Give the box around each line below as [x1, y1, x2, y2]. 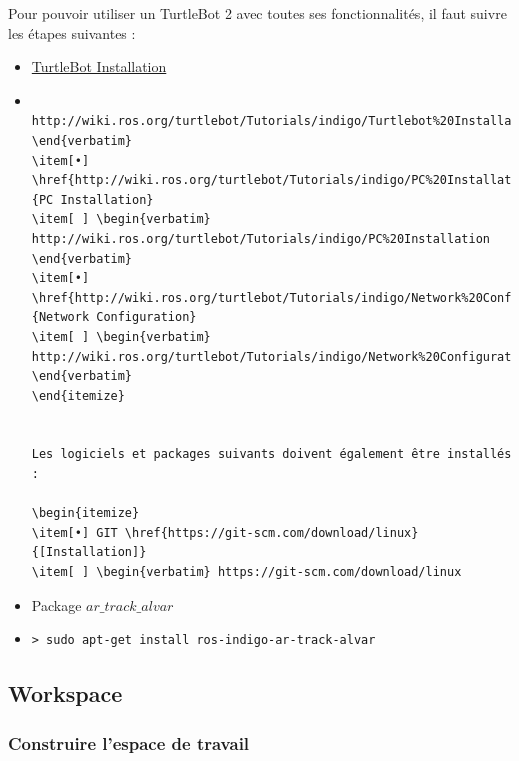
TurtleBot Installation [31, 56, 167, 77]
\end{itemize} [31, 388, 125, 403]
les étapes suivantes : [8, 22, 136, 43]
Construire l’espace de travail [8, 730, 250, 755]
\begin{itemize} [31, 506, 140, 521]
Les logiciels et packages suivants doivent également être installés [31, 447, 512, 462]
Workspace [8, 678, 123, 709]
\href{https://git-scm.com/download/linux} [124, 525, 419, 540]
